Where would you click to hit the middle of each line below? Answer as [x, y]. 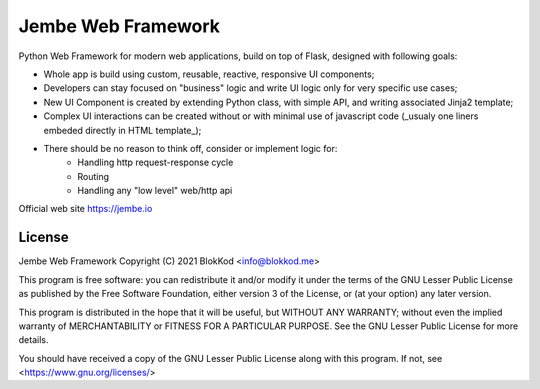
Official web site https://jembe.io [85, 209]
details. [33, 340]
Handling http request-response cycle [155, 162]
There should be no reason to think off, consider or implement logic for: [190, 148]
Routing [93, 176]
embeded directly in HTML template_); [122, 130]
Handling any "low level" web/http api [155, 191]
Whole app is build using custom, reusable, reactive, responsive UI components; [209, 74]
